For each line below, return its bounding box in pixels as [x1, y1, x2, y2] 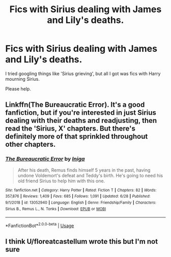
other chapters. [5, 140, 56, 149]
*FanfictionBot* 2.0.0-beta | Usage [5, 222, 74, 229]
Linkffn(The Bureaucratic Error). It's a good [5, 101, 145, 109]
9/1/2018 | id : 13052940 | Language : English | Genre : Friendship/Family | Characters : [5, 200, 157, 205]
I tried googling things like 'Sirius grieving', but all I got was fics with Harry [5, 70, 161, 77]
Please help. [5, 85, 32, 92]
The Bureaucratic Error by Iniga [5, 155, 85, 163]
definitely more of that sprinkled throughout [5, 132, 148, 141]
